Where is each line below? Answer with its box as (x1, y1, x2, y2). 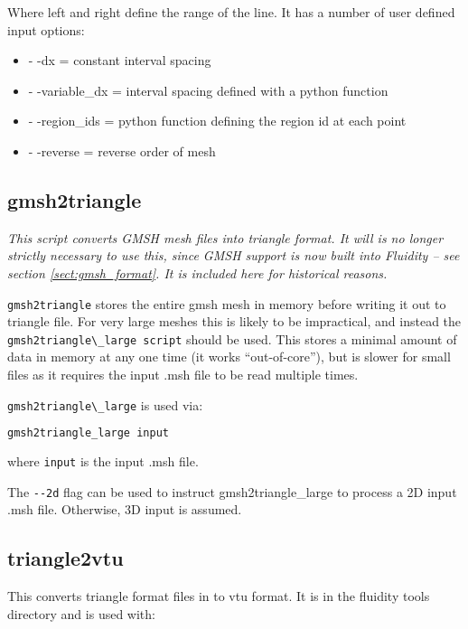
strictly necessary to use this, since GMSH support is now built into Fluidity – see (7, 246, 460, 265)
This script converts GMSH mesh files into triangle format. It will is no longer (7, 228, 444, 247)
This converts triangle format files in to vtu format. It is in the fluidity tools (7, 587, 430, 606)
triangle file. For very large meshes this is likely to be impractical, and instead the (7, 312, 462, 331)
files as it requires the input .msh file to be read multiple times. (7, 365, 359, 384)
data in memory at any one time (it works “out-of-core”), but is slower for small (7, 347, 451, 366)
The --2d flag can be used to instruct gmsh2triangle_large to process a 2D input (7, 482, 457, 501)
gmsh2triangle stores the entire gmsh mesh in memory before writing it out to (7, 294, 446, 313)
